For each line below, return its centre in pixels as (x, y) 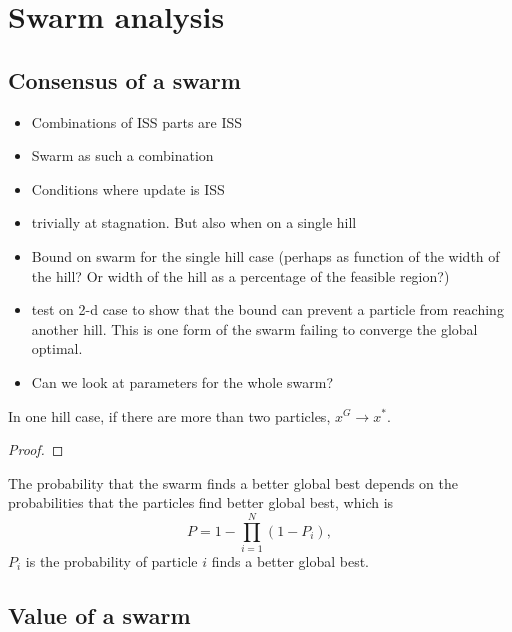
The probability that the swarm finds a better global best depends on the (233, 482)
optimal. (57, 348)
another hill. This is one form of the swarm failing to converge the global (254, 328)
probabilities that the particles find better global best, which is (201, 502)
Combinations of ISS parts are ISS (137, 121)
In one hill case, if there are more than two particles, (169, 415)
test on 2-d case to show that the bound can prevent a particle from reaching (267, 309)
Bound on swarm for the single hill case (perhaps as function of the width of (265, 255)
